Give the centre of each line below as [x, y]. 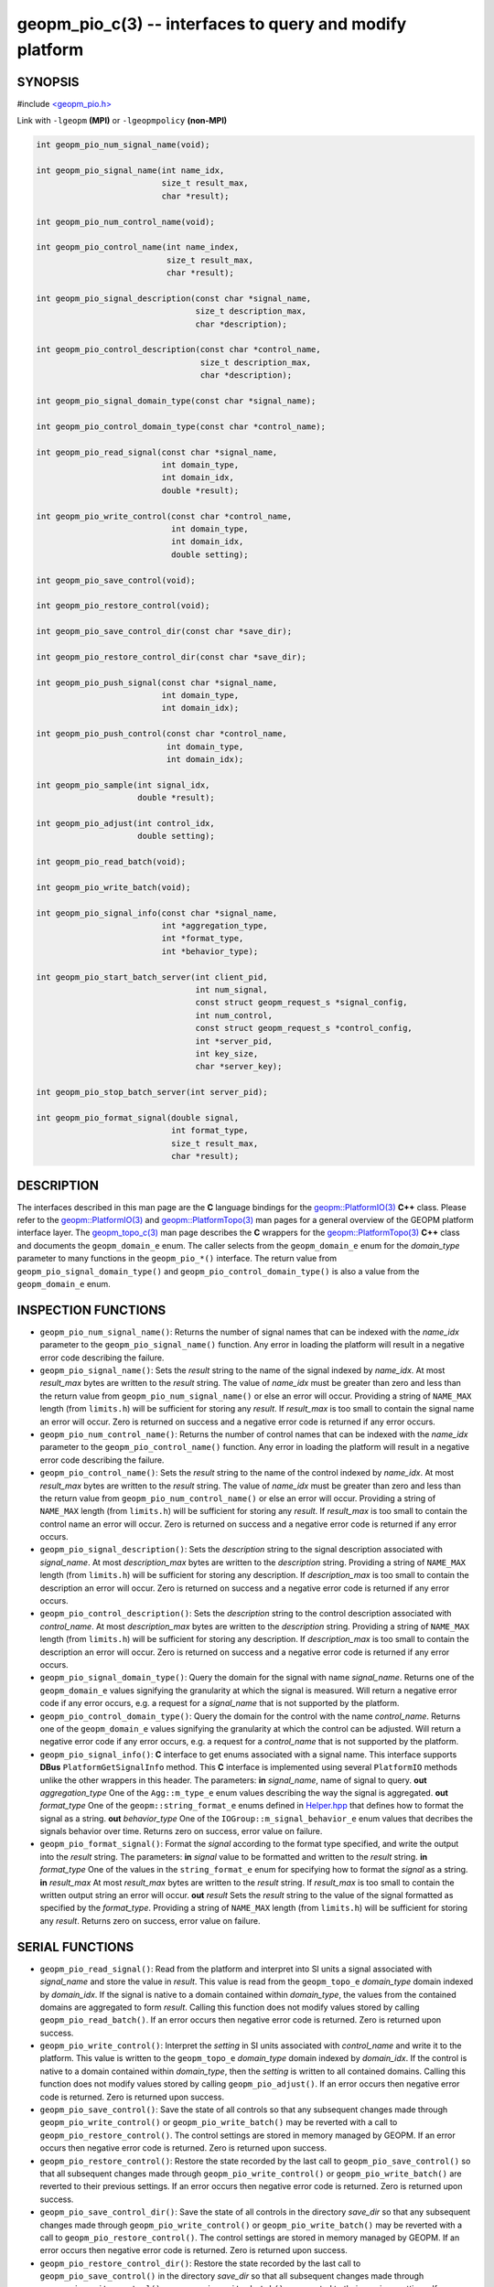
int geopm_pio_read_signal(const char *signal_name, [157, 452]
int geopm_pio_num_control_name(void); [125, 221]
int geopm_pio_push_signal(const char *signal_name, [157, 682]
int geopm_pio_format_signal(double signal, [138, 1117]
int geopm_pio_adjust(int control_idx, [125, 823]
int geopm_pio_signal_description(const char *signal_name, [174, 298]
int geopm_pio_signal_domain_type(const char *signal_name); [176, 401]
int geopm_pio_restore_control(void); [123, 606]
